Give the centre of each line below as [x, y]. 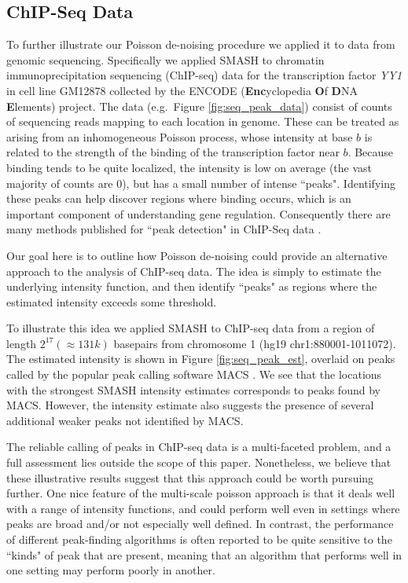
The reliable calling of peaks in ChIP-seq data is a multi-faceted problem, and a [199, 447]
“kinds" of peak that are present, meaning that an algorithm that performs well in [204, 554]
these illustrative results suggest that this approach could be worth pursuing [190, 477]
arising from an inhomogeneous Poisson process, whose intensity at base [180, 136]
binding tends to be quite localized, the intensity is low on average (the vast [189, 167]
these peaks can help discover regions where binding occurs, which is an [179, 198]
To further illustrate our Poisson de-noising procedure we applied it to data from [201, 44]
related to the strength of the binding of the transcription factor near [173, 152]
